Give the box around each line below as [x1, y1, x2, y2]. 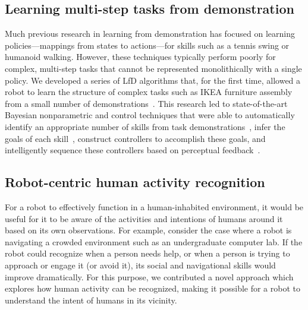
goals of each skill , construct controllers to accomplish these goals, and [5, 132, 266, 144]
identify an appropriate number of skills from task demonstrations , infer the [5, 120, 285, 132]
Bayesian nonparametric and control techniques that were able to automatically [5, 109, 295, 121]
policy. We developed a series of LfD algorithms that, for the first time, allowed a [5, 74, 301, 86]
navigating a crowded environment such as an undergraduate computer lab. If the [5, 235, 303, 248]
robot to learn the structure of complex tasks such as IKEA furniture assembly [5, 86, 293, 98]
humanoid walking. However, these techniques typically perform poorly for [5, 50, 276, 63]
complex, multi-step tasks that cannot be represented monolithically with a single [5, 62, 302, 74]
